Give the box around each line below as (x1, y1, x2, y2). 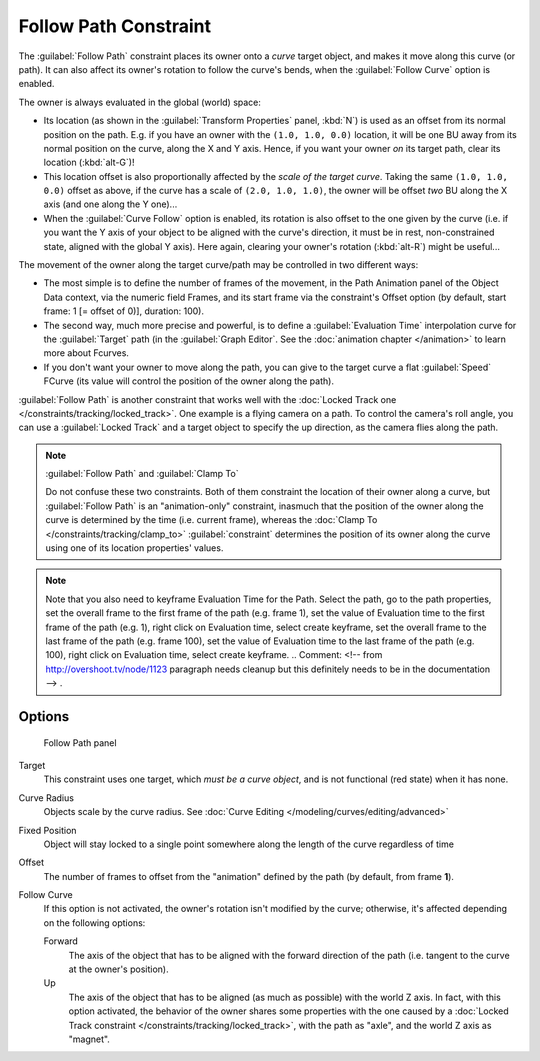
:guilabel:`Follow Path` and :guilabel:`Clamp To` (45, 468, 239, 480)
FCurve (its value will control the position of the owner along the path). (43, 375, 335, 387)
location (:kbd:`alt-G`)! (43, 156, 135, 169)
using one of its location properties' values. (45, 542, 224, 554)
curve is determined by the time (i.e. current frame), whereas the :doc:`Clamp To (45, 514, 378, 526)
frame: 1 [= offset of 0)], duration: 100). (43, 305, 205, 317)
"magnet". (68, 1033, 110, 1045)
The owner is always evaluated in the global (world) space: (18, 96, 262, 108)
